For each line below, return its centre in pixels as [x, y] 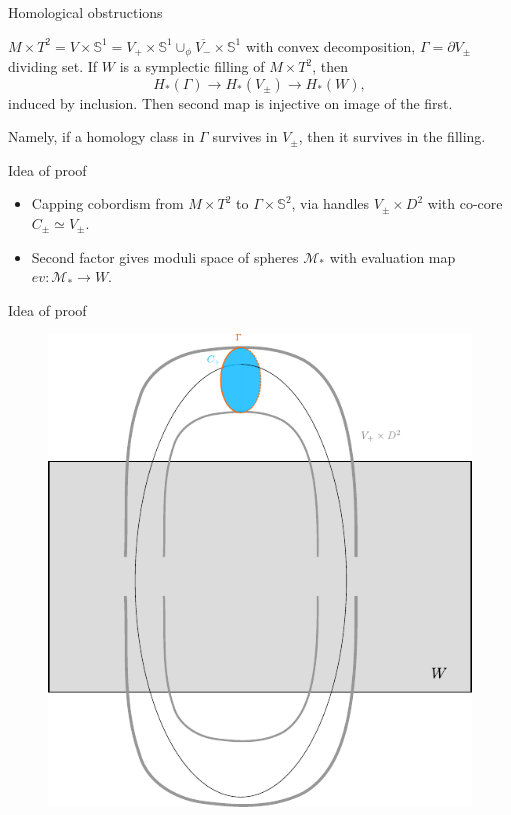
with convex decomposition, [330, 45]
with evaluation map [392, 256]
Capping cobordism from [107, 203]
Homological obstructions [85, 12]
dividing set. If [53, 66]
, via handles [330, 203]
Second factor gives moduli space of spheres [165, 256]
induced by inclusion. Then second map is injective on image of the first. [230, 102]
